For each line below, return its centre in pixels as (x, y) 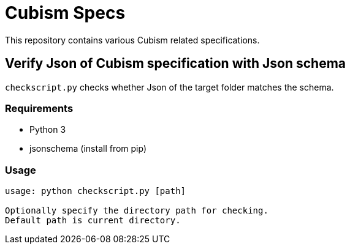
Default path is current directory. (93, 221)
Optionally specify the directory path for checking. (137, 211)
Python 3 (48, 130)
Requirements (39, 108)
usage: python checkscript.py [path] (96, 191)
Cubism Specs (65, 13)
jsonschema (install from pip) (88, 149)
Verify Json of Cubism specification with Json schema (176, 64)
